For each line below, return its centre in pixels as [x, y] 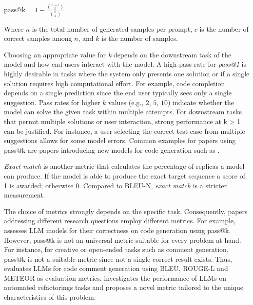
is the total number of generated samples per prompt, [112, 28]
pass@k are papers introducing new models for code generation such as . [112, 150]
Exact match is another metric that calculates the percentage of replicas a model [124, 166]
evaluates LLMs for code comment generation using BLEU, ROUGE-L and [116, 268]
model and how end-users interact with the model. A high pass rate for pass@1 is [125, 64]
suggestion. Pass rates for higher [52, 102]
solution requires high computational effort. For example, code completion [115, 83]
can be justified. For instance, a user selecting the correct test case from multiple [125, 131]
